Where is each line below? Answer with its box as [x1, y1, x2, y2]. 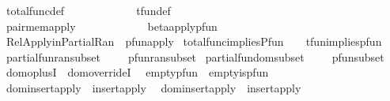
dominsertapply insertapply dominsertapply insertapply [6, 79, 301, 95]
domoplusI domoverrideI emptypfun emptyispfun [6, 64, 269, 80]
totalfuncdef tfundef [6, 2, 171, 18]
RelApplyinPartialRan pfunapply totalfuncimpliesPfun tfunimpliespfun [6, 33, 382, 50]
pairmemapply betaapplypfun [6, 17, 218, 34]
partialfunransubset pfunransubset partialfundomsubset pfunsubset [6, 48, 384, 65]
